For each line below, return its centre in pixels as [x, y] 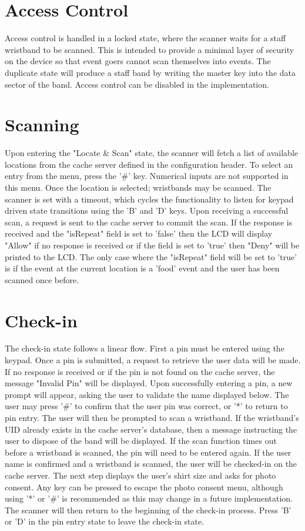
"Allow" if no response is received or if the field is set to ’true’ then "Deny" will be [152, 245]
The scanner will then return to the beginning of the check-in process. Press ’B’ [148, 510]
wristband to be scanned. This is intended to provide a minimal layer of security [150, 49]
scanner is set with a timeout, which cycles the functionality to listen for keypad [149, 199]
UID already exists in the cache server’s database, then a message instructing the [151, 429]
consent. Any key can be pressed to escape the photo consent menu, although [144, 487]
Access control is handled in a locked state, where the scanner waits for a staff [145, 38]
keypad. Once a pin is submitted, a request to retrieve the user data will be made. [153, 360]
